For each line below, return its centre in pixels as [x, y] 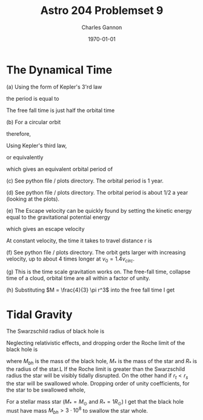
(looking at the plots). [33, 199]
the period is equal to [33, 98]
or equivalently [25, 157]
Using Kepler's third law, [37, 145]
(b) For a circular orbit [34, 122]
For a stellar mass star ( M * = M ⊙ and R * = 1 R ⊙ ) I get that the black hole [95, 402]
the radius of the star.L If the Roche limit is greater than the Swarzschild [96, 369]
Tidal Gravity [39, 314]
